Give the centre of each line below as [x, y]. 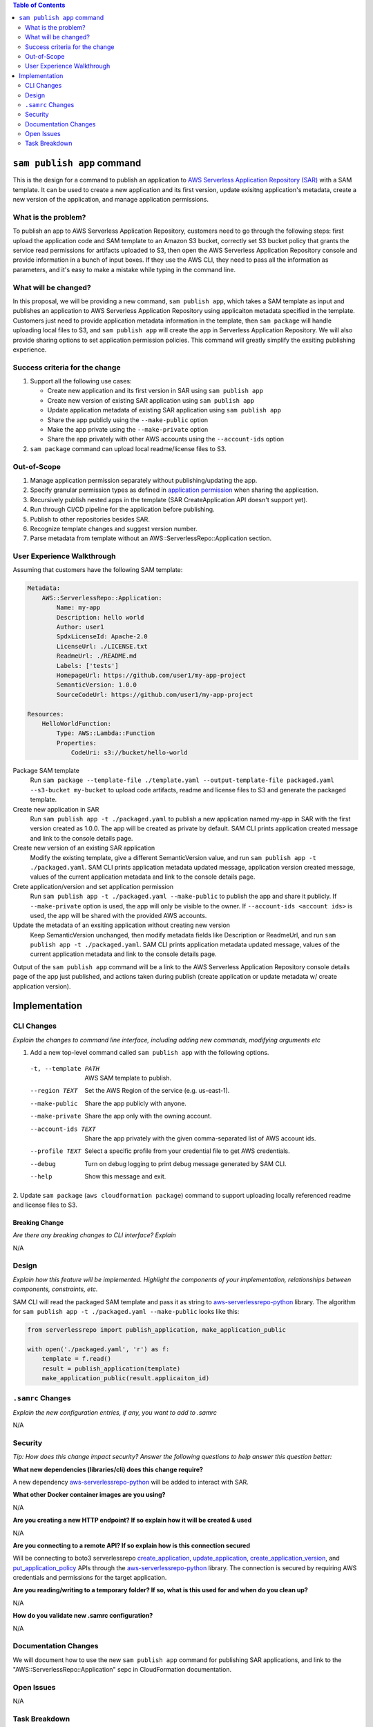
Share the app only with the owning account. [148, 1116]
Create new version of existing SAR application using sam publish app [151, 400]
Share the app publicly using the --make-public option [128, 420]
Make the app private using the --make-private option [128, 430]
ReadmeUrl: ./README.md [97, 656]
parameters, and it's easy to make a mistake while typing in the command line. [124, 269]
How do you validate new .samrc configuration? [83, 1616]
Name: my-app [78, 608]
